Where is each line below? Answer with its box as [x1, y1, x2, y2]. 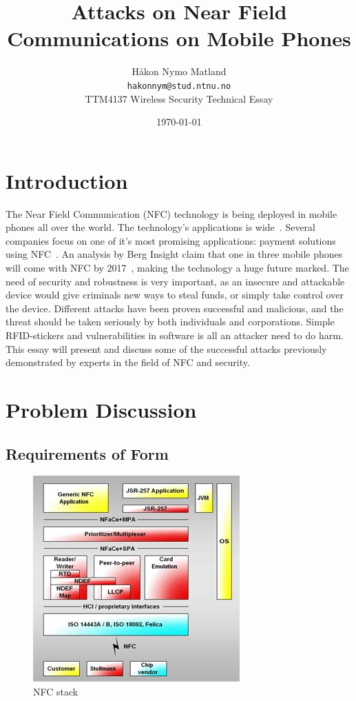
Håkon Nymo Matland [132, 64, 227, 79]
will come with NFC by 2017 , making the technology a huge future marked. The [6, 261, 349, 275]
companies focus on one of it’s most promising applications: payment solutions [6, 233, 336, 247]
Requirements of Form [6, 443, 169, 464]
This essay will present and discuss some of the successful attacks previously [6, 341, 327, 356]
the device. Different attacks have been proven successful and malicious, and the [6, 301, 344, 315]
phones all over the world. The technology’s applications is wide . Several [6, 220, 315, 234]
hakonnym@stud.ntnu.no [127, 81, 231, 91]
